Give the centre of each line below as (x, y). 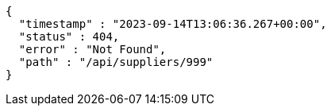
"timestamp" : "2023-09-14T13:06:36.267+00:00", (173, 24)
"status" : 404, (69, 37)
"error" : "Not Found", (92, 49)
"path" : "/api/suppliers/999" (116, 62)
